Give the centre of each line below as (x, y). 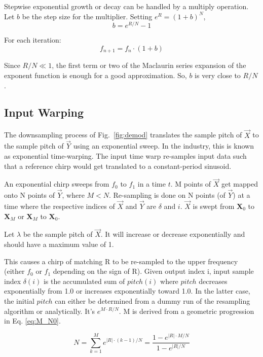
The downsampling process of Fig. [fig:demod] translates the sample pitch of (123, 135)
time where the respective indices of (60, 206)
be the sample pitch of (58, 234)
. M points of (191, 184)
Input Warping (44, 112)
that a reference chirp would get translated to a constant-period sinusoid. (118, 166)
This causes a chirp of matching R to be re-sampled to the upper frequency (121, 261)
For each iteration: (33, 40)
